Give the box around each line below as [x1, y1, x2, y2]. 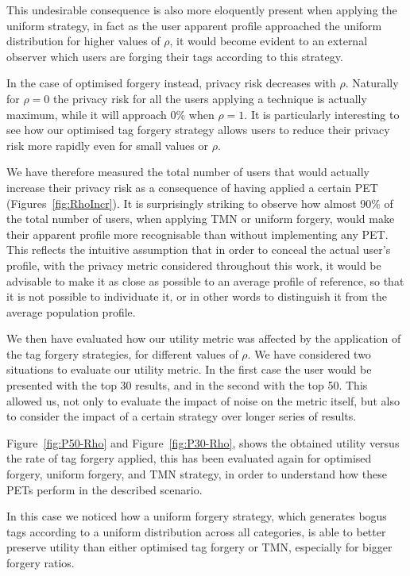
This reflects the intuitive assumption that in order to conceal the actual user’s [6, 241, 391, 258]
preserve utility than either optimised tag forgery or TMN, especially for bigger [6, 539, 393, 555]
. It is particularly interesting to [244, 106, 400, 122]
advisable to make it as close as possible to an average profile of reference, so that [6, 272, 404, 289]
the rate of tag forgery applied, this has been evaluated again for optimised [6, 450, 372, 467]
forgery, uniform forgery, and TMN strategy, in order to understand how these [6, 466, 387, 482]
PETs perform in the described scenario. [6, 481, 203, 497]
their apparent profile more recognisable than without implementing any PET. [6, 225, 389, 242]
